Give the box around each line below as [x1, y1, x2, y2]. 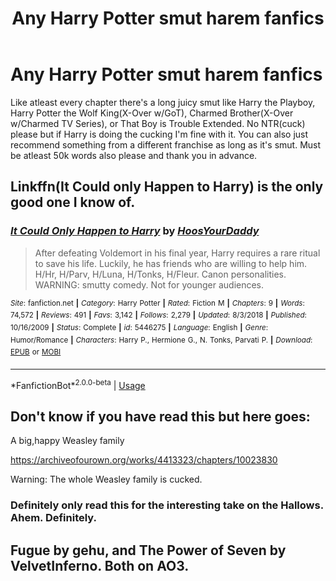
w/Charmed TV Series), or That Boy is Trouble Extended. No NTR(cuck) [10, 117, 306, 129]
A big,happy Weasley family [10, 435, 125, 447]
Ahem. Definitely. [10, 511, 98, 525]
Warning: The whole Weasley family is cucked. [10, 473, 203, 486]
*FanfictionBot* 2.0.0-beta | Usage [10, 377, 146, 391]
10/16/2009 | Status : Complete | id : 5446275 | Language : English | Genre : [10, 322, 269, 332]
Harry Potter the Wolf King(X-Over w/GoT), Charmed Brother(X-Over [10, 107, 294, 119]
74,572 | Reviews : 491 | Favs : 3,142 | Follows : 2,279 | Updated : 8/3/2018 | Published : [10, 310, 307, 321]
